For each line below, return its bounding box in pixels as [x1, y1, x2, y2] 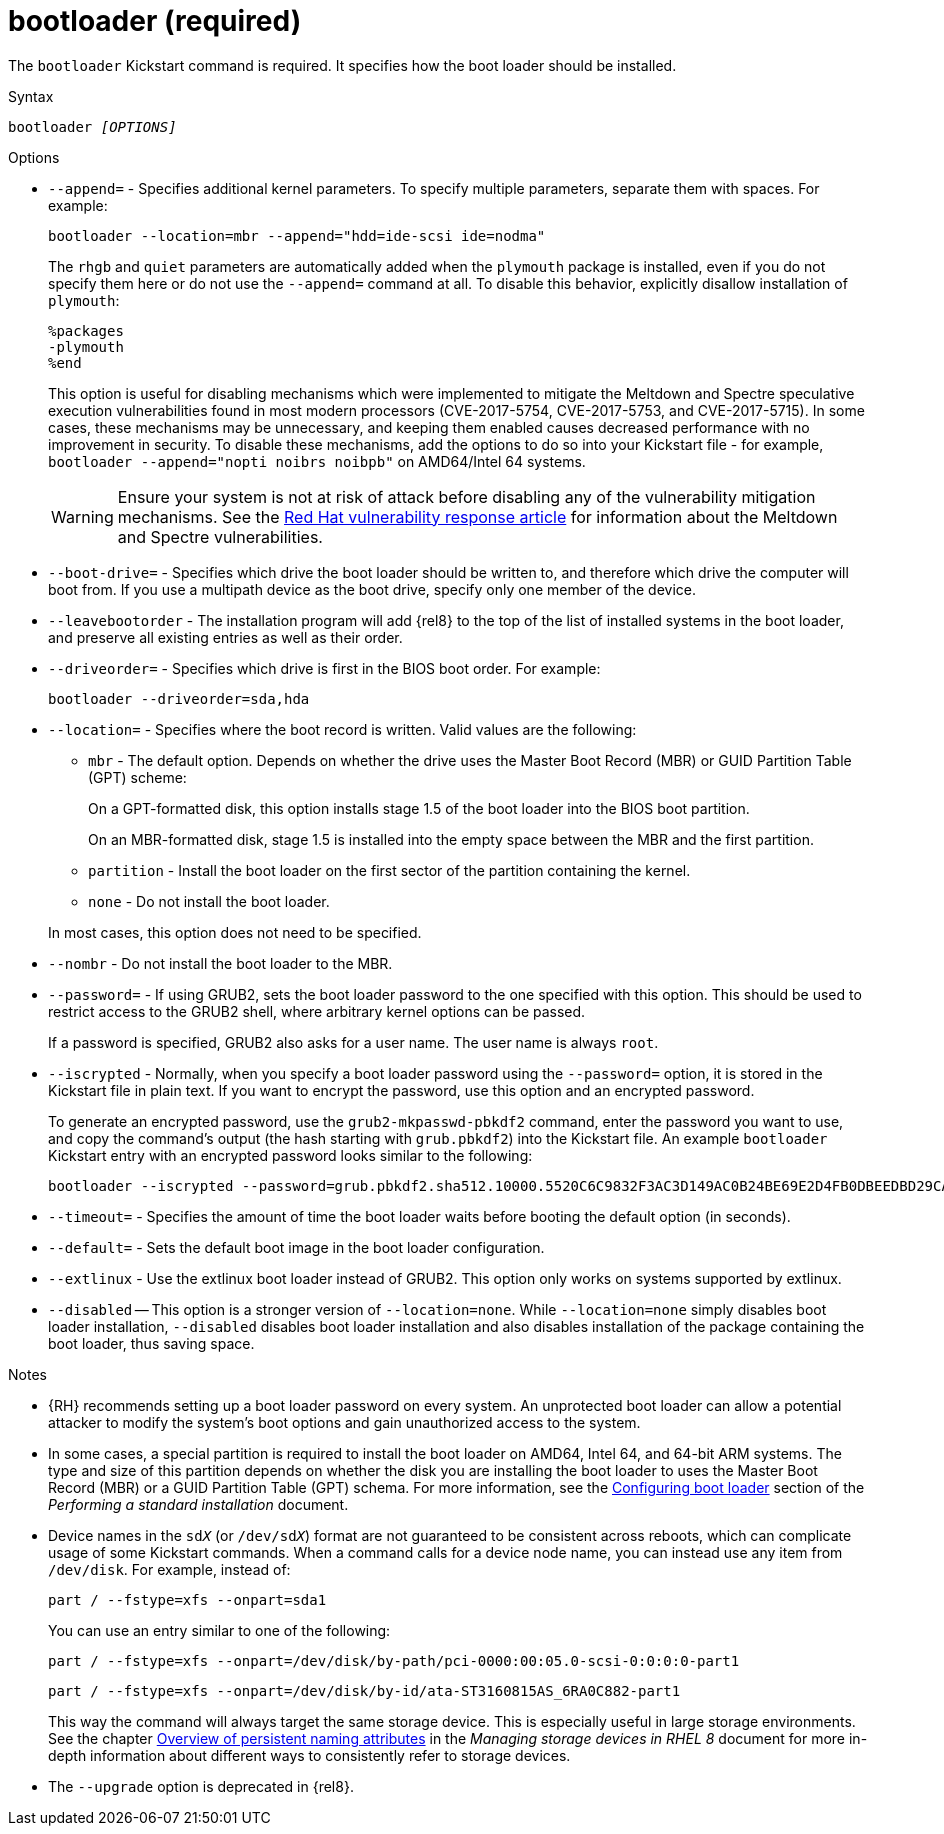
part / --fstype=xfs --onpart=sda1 [48, 1591, 327, 1608]
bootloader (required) [8, 4, 302, 38]
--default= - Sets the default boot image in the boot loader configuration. [48, 1238, 545, 1256]
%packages [48, 322, 124, 339]
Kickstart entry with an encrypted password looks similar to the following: [48, 1146, 533, 1164]
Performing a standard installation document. [48, 1495, 349, 1513]
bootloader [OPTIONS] [8, 118, 177, 135]
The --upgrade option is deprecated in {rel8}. [48, 1777, 354, 1795]
